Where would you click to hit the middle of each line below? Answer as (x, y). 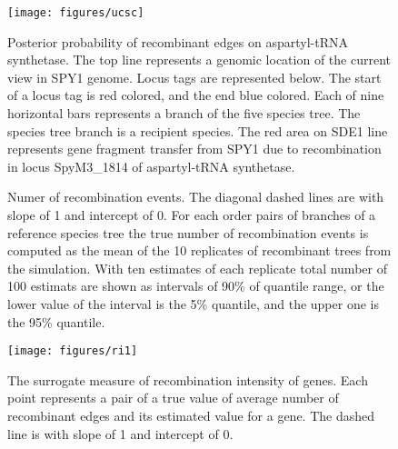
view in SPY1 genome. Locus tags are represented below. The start (194, 77)
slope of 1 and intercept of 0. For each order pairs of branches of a (192, 215)
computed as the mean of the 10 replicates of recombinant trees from (199, 250)
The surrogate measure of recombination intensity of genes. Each (188, 379)
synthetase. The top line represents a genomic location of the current (199, 60)
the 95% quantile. (56, 321)
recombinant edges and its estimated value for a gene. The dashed (191, 415)
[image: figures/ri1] (73, 351)
